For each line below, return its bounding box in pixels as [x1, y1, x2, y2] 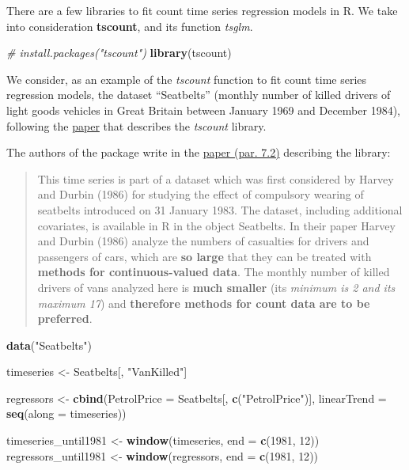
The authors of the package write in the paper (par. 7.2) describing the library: [6, 144, 391, 161]
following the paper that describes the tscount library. [6, 117, 267, 134]
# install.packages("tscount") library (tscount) [6, 44, 232, 61]
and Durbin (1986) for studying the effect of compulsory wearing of [37, 186, 364, 203]
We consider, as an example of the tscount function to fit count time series [6, 70, 367, 87]
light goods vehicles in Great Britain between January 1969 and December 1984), [6, 101, 400, 118]
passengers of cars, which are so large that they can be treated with [37, 248, 372, 264]
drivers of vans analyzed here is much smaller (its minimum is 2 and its [37, 279, 396, 295]
